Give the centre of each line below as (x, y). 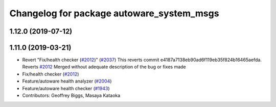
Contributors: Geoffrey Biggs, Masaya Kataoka (71, 96)
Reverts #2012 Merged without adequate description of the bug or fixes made (104, 67)
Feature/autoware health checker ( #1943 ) (66, 88)
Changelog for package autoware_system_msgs (114, 13)
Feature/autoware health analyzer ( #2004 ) (67, 81)
